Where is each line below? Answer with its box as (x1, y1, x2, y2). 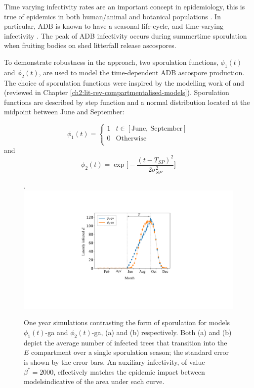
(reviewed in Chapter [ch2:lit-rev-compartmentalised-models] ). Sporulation (4, 87, 229, 97)
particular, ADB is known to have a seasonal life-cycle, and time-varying (4, 21, 224, 31)
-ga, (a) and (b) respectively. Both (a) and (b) (91, 327, 232, 338)
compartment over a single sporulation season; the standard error (31, 347, 229, 357)
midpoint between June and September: (4, 106, 125, 117)
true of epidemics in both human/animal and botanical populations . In (4, 11, 221, 21)
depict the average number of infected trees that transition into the (24, 337, 227, 347)
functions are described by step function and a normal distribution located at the (4, 97, 250, 107)
